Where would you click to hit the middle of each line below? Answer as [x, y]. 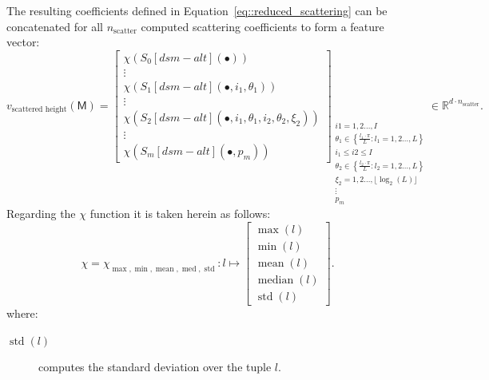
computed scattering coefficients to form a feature [262, 26]
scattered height [39, 110]
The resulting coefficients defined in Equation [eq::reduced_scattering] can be [197, 10]
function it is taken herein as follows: [180, 214]
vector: [23, 42]
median [276, 280]
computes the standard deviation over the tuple [155, 367]
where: [22, 313]
